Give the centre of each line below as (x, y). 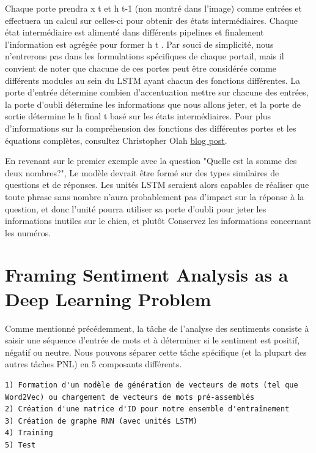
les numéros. (28, 232)
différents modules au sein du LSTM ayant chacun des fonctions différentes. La (153, 80)
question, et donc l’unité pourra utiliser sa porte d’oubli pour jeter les (136, 208)
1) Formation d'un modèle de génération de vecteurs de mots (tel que (152, 385)
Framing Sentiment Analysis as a (147, 275)
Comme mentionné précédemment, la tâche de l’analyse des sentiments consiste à (157, 328)
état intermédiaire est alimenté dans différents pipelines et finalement (134, 32)
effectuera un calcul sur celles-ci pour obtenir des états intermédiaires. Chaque (151, 20)
